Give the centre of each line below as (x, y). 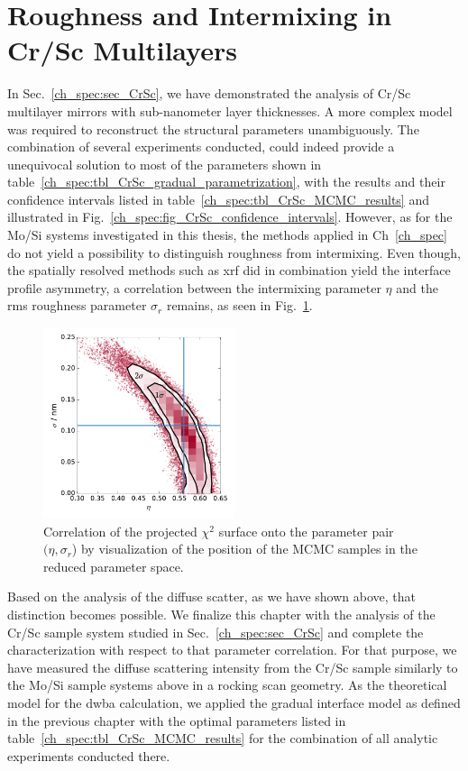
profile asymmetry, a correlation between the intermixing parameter (194, 287)
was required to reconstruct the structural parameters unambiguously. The (213, 128)
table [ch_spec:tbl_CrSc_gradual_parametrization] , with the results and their (226, 182)
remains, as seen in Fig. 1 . (239, 305)
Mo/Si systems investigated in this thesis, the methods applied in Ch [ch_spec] (227, 235)
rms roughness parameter (77, 305)
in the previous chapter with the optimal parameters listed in (177, 720)
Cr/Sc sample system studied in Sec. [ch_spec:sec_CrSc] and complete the (216, 632)
